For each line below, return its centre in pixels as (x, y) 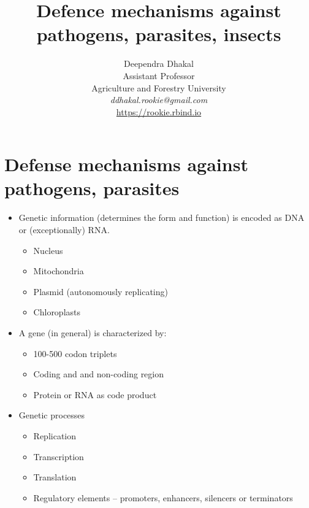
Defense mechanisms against (126, 164)
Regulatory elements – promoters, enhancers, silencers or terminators (163, 497)
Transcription (59, 456)
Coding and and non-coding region (99, 374)
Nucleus (48, 250)
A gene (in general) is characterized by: (93, 332)
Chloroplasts (57, 312)
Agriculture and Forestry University (159, 87)
